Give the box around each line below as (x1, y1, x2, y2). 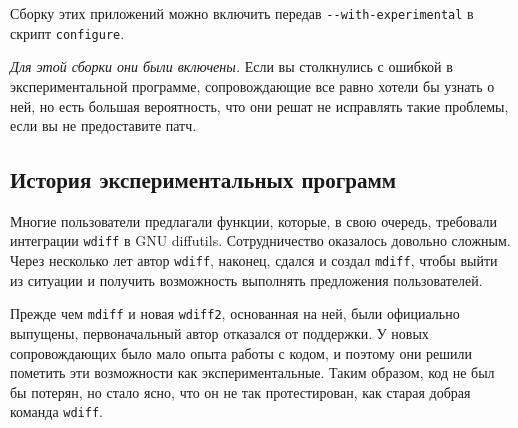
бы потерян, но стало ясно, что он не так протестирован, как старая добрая (10, 381, 471, 402)
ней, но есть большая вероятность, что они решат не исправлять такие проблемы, (10, 95, 509, 116)
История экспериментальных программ (10, 164, 397, 195)
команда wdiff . (10, 401, 103, 422)
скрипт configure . (10, 22, 125, 43)
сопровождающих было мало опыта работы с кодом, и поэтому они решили (10, 342, 473, 363)
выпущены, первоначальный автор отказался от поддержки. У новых (10, 323, 429, 344)
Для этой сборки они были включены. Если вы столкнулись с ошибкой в (10, 56, 453, 77)
